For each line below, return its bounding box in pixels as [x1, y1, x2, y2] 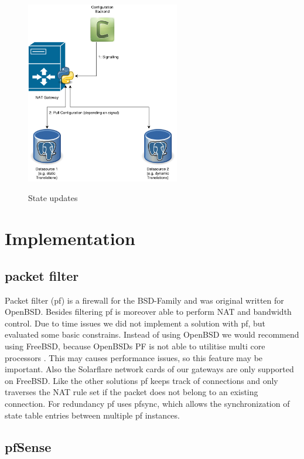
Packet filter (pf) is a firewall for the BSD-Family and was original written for [5, 294, 284, 306]
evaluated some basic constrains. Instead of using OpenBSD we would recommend [5, 328, 299, 341]
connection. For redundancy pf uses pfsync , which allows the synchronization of [5, 397, 290, 409]
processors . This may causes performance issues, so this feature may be [5, 351, 263, 363]
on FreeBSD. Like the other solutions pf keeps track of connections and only [5, 374, 278, 386]
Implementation [5, 226, 135, 250]
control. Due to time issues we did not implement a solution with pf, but [5, 317, 266, 329]
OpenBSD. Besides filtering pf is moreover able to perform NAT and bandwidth [5, 305, 292, 318]
